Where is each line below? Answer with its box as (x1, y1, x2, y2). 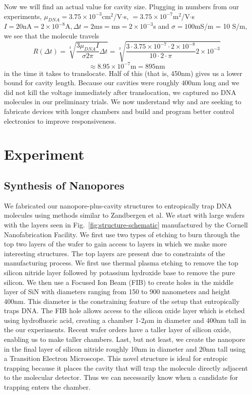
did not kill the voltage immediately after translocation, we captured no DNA (4, 87, 236, 97)
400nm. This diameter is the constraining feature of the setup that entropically (4, 296, 240, 306)
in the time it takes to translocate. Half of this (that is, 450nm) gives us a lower (4, 68, 242, 78)
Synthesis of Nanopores (4, 177, 124, 192)
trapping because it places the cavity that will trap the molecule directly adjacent (4, 362, 248, 373)
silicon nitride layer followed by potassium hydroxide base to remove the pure (4, 267, 235, 277)
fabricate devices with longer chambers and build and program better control (4, 106, 234, 116)
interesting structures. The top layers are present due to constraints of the (4, 248, 225, 258)
